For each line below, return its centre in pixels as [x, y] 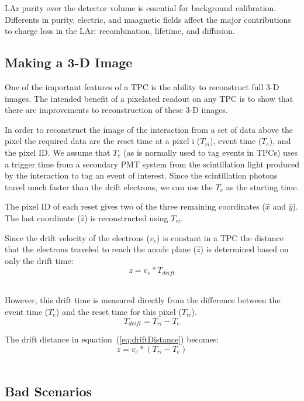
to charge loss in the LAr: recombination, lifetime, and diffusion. [120, 31]
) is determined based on [244, 249]
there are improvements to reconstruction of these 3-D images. [116, 110]
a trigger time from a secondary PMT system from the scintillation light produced [152, 164]
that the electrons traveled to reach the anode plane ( [101, 249]
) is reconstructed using [126, 217]
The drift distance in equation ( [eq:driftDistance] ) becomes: [112, 339]
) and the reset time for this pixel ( [119, 311]
